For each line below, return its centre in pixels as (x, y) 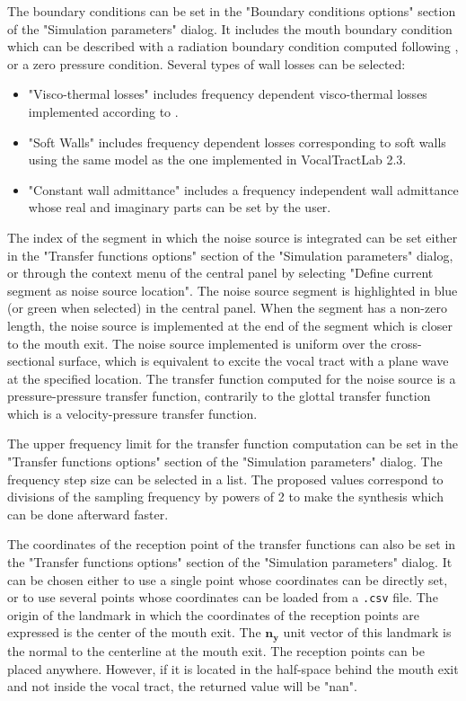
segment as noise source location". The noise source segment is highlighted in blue (233, 290)
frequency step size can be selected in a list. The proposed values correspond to (225, 479)
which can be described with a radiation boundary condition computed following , (233, 46)
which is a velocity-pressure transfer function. (132, 413)
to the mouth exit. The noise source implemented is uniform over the (197, 343)
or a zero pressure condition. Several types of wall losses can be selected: (207, 63)
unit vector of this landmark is (367, 632)
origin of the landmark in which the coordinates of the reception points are (213, 614)
